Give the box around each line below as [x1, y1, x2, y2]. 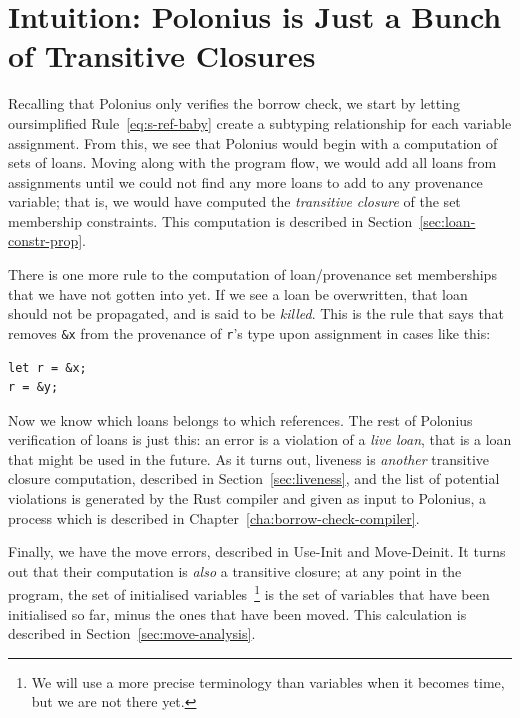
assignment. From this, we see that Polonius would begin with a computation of [8, 132, 498, 153]
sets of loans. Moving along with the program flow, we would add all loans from [8, 152, 497, 173]
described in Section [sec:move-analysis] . [8, 623, 256, 644]
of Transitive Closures [8, 35, 316, 76]
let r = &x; [8, 360, 87, 375]
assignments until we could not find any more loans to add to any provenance [8, 171, 483, 192]
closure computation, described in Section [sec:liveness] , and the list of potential [8, 468, 500, 489]
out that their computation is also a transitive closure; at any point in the [8, 560, 462, 581]
